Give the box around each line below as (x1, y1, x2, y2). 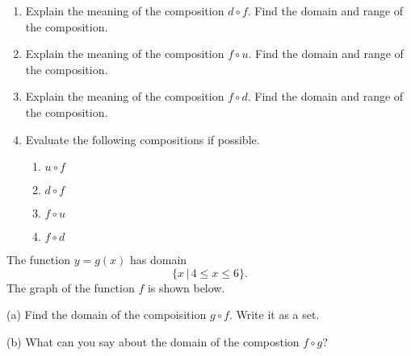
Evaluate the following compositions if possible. (25, 130, 260, 147)
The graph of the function (6, 279, 135, 296)
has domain (129, 251, 187, 268)
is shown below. (147, 279, 225, 296)
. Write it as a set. (229, 306, 320, 323)
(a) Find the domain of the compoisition (6, 306, 207, 323)
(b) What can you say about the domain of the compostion (6, 333, 300, 350)
